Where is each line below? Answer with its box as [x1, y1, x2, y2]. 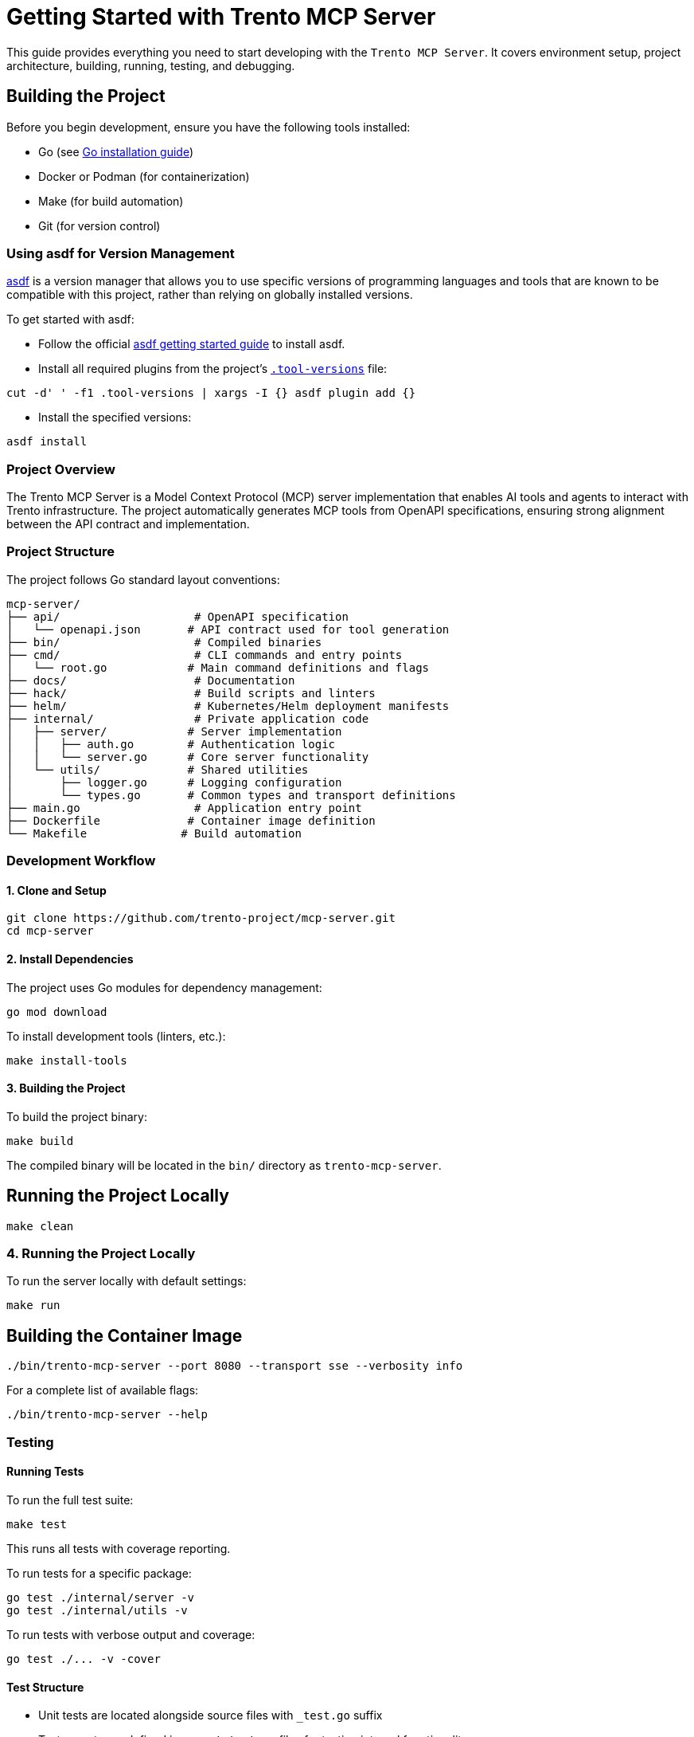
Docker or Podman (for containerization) [38, 169, 250, 183]
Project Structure [6, 543, 115, 560]
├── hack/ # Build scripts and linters [6, 686, 376, 700]
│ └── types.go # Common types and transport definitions [6, 788, 456, 802]
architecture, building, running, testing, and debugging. [6, 58, 295, 73]
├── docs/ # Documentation [6, 673, 295, 687]
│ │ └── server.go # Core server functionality [6, 750, 369, 763]
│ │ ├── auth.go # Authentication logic [6, 737, 336, 751]
